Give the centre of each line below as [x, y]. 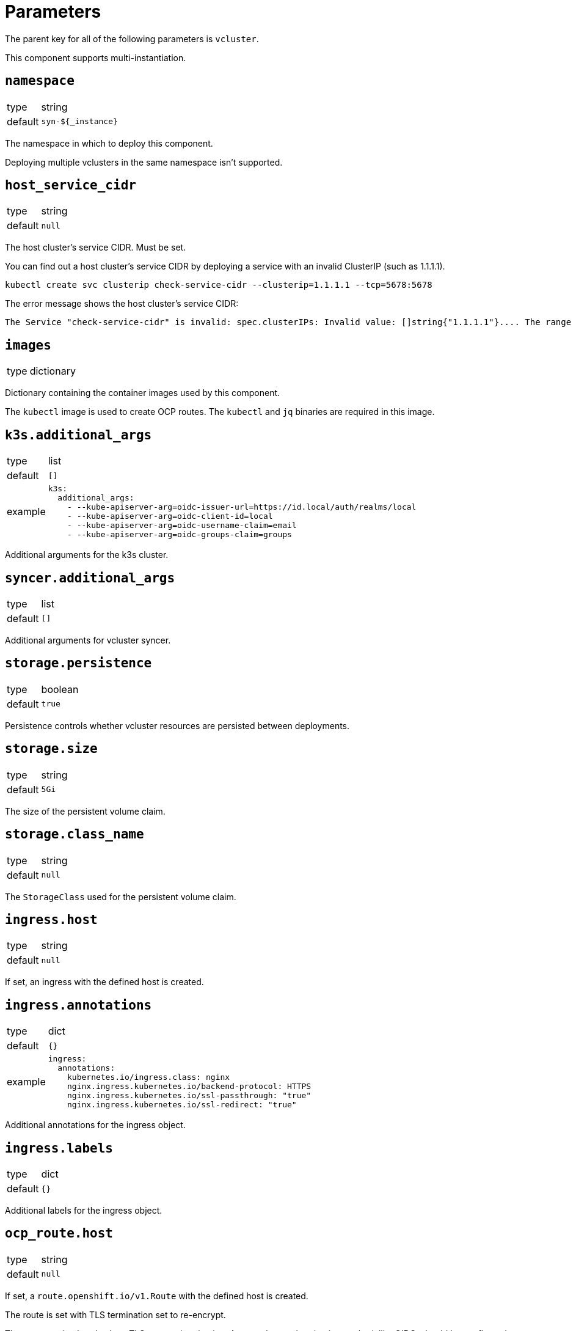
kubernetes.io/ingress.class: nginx [149, 1077]
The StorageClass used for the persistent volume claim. [121, 897]
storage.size [51, 749]
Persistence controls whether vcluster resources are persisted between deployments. [177, 725]
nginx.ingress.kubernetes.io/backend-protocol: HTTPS [189, 1087]
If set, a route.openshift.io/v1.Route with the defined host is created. [157, 1296]
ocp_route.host [59, 1234]
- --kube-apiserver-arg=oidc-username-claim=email [182, 526]
